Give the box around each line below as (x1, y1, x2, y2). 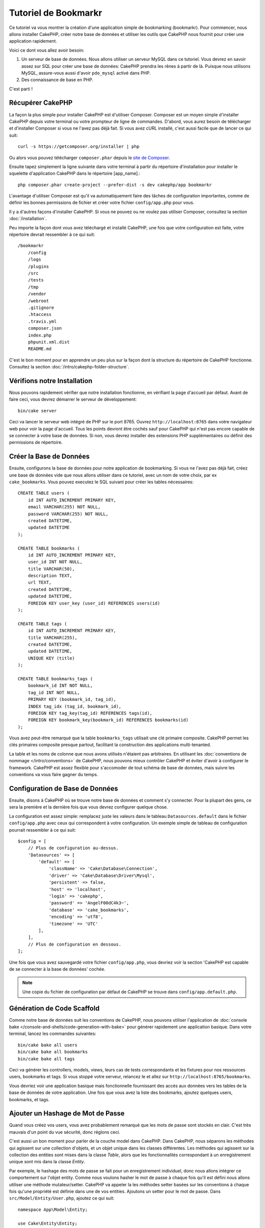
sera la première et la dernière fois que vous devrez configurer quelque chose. (9, 804, 168, 810)
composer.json (27, 326, 62, 331)
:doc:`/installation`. (9, 216, 47, 222)
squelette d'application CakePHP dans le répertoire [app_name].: (9, 170, 140, 176)
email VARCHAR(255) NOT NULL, (27, 504, 101, 510)
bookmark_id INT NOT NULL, (27, 683, 93, 689)
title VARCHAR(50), (27, 566, 75, 572)
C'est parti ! (9, 86, 33, 92)
